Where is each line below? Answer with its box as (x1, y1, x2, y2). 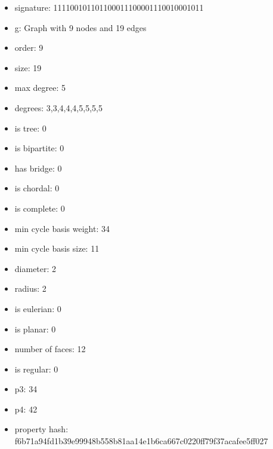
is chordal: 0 (14, 182, 60, 194)
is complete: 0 (14, 201, 65, 214)
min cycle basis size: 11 (14, 242, 100, 255)
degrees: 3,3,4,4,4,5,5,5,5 (14, 101, 103, 114)
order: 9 (14, 41, 44, 54)
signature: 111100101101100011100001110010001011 (14, 1, 204, 13)
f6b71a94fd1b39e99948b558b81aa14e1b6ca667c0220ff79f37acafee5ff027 (14, 435, 268, 447)
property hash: (14, 423, 69, 435)
